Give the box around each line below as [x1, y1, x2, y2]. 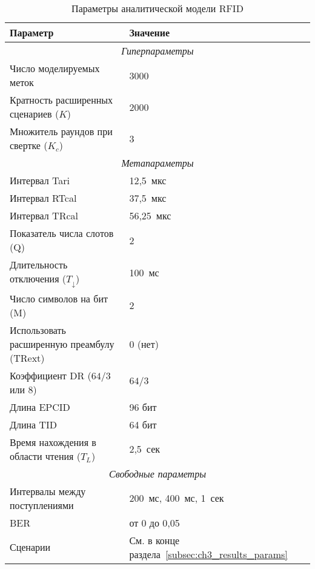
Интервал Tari [10, 173, 70, 187]
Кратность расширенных [10, 93, 113, 107]
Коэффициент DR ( [10, 368, 91, 382]
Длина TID [10, 417, 58, 431]
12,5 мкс [129, 173, 167, 187]
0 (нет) [129, 336, 159, 351]
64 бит [129, 417, 157, 431]
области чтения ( [10, 448, 81, 463]
